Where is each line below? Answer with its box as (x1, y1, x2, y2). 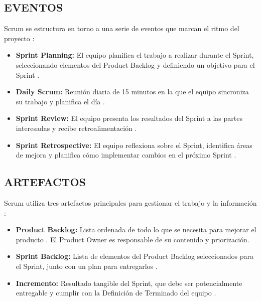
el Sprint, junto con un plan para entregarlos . (16, 260, 158, 271)
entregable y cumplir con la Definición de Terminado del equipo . (16, 287, 216, 298)
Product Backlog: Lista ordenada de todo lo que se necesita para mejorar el (16, 224, 256, 235)
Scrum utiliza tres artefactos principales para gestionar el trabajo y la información (4, 197, 257, 208)
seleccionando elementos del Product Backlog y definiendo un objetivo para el (16, 59, 255, 70)
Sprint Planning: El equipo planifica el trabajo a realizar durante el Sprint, (16, 50, 254, 60)
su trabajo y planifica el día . (16, 96, 105, 106)
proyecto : (4, 33, 35, 43)
